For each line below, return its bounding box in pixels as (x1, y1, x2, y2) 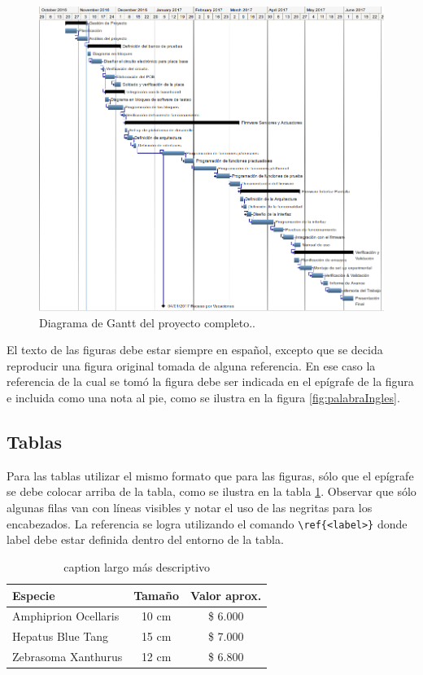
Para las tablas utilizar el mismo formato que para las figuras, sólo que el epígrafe (7, 467, 414, 484)
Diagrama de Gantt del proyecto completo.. (39, 313, 255, 331)
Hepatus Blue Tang (12, 628, 109, 645)
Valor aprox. (190, 586, 262, 603)
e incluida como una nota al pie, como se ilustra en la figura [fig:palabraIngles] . (7, 389, 400, 406)
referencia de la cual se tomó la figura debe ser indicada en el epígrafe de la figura (7, 373, 414, 390)
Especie (12, 586, 55, 603)
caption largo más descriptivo (63, 558, 211, 575)
